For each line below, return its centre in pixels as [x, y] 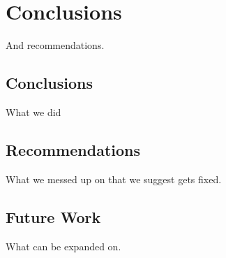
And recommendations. [55, 45]
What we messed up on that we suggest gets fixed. [114, 179]
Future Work [53, 216]
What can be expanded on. [63, 246]
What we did [33, 112]
